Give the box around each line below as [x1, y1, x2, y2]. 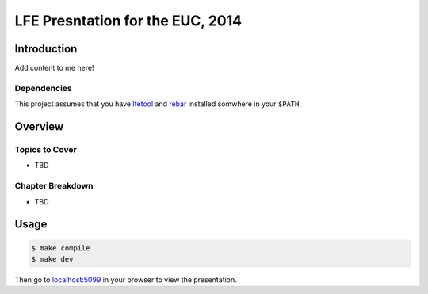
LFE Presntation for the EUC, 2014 [14, 12, 242, 29]
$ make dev [31, 254, 74, 263]
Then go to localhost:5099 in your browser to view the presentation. [14, 274, 237, 284]
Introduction [14, 42, 78, 55]
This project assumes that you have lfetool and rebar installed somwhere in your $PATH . [14, 99, 301, 109]
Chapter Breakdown [14, 181, 94, 192]
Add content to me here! [14, 63, 94, 73]
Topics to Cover [14, 143, 77, 155]
